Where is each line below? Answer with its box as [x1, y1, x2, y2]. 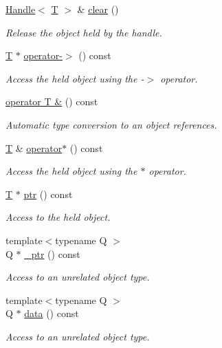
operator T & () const [5, 94, 98, 109]
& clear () [77, 2, 119, 16]
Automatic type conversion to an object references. [5, 117, 217, 131]
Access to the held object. [5, 210, 111, 224]
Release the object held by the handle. [5, 25, 162, 39]
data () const [24, 306, 79, 320]
